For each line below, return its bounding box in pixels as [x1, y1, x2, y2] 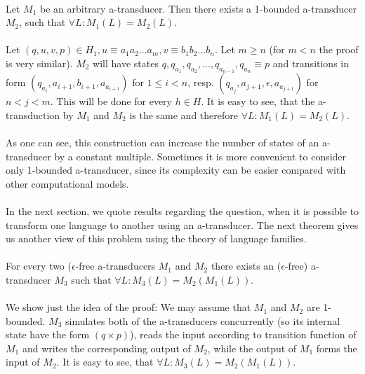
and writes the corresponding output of [22, 340, 191, 355]
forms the [316, 340, 357, 355]
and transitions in [272, 55, 349, 70]
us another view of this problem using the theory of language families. [6, 231, 307, 246]
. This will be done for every [50, 94, 173, 109]
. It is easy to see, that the [201, 94, 315, 109]
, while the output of [207, 340, 297, 355]
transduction [6, 107, 60, 122]
